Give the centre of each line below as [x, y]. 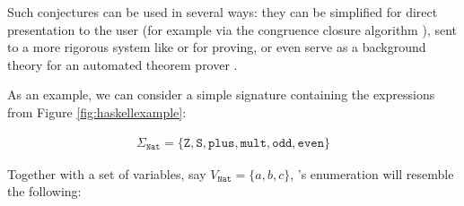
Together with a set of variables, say [107, 173]
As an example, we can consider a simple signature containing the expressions [221, 94]
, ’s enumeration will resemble [372, 173]
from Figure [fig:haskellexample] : [97, 112]
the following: [44, 191]
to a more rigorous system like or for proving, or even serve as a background [217, 47]
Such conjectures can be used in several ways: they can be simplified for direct [223, 12]
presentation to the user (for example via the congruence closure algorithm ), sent [232, 29]
